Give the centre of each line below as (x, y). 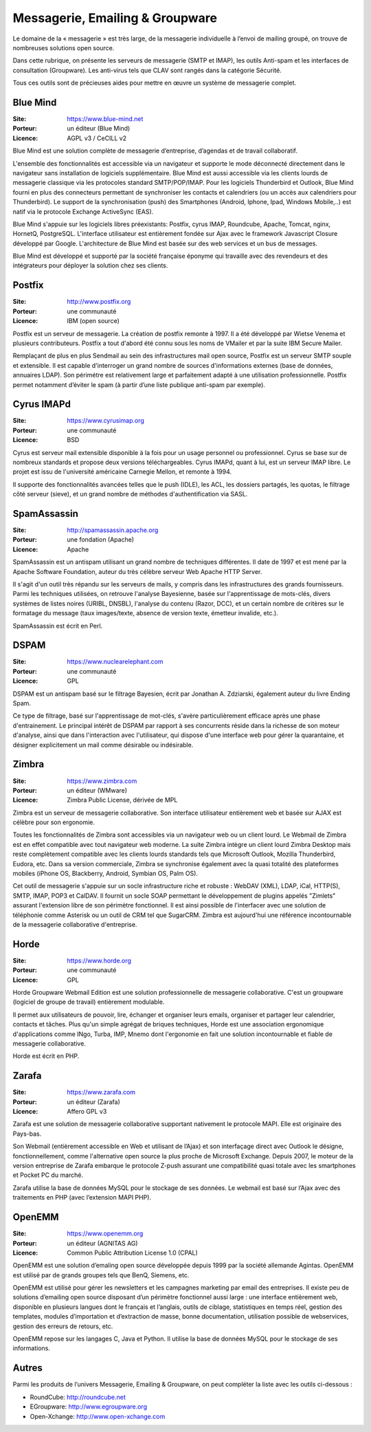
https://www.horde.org (99, 960)
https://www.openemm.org (105, 1233)
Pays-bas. (27, 1134)
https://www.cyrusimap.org (105, 421)
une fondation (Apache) (100, 540)
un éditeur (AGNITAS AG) (102, 1243)
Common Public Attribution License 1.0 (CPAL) (133, 1253)
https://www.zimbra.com (102, 781)
